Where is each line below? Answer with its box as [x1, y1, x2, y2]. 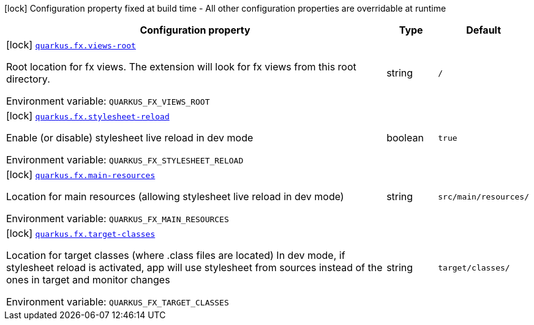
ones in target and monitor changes [6, 274, 170, 286]
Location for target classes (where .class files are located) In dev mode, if [6, 249, 345, 261]
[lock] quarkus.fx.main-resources [6, 168, 156, 181]
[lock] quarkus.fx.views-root [6, 39, 136, 51]
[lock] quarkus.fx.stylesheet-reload [6, 110, 170, 122]
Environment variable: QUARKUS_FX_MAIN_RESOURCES [6, 212, 229, 225]
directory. [6, 73, 50, 85]
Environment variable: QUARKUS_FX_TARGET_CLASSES [6, 296, 229, 308]
